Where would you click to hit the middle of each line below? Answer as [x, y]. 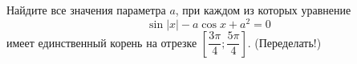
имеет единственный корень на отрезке [102, 42]
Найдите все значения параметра [86, 10]
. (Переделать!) [284, 42]
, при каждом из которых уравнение [263, 10]
